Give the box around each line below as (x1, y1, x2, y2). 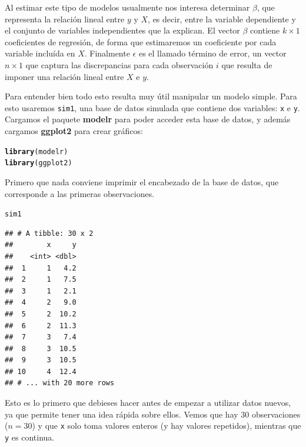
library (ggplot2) (5, 159, 72, 168)
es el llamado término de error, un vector (138, 47, 287, 59)
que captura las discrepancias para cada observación (25, 58, 214, 71)
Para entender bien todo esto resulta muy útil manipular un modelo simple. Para (5, 90, 297, 102)
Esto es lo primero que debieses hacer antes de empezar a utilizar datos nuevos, (5, 396, 291, 409)
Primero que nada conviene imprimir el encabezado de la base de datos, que (5, 175, 279, 188)
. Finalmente (84, 47, 130, 59)
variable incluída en (5, 47, 75, 59)
